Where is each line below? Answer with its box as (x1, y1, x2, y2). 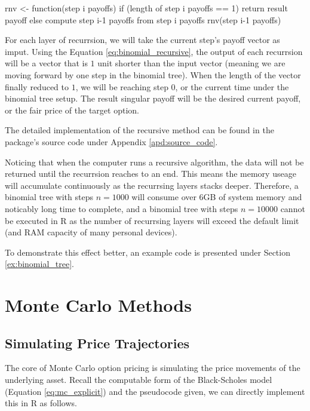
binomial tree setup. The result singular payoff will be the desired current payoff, (5, 92, 301, 105)
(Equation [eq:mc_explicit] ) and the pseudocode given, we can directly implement (5, 385, 305, 397)
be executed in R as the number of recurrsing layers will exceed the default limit (5, 214, 299, 226)
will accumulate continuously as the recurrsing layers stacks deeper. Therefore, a (5, 179, 299, 191)
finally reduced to (5, 80, 69, 93)
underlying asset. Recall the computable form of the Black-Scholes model (5, 373, 272, 386)
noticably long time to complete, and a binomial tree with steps (5, 202, 238, 214)
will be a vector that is (5, 57, 88, 69)
